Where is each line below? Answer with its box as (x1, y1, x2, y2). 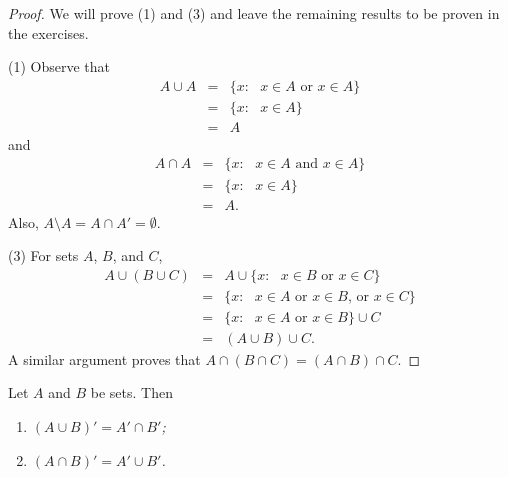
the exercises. (8, 22, 89, 43)
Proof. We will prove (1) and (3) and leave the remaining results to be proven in (8, 3, 500, 23)
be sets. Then (90, 382, 173, 403)
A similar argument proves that (8, 348, 201, 369)
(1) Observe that (8, 56, 111, 77)
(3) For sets (8, 245, 79, 266)
